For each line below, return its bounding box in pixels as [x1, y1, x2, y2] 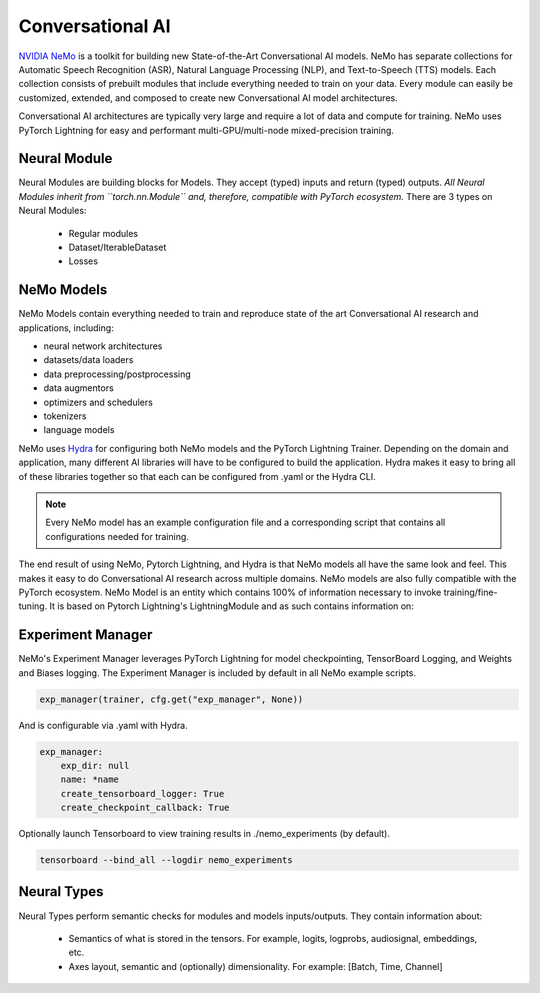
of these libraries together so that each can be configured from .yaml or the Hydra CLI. [18, 470, 376, 482]
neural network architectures [43, 340, 163, 352]
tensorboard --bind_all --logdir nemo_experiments [39, 855, 294, 866]
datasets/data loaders [43, 354, 134, 366]
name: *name [60, 774, 120, 785]
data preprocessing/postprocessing [43, 368, 192, 380]
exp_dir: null [60, 760, 130, 771]
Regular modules [68, 227, 139, 239]
